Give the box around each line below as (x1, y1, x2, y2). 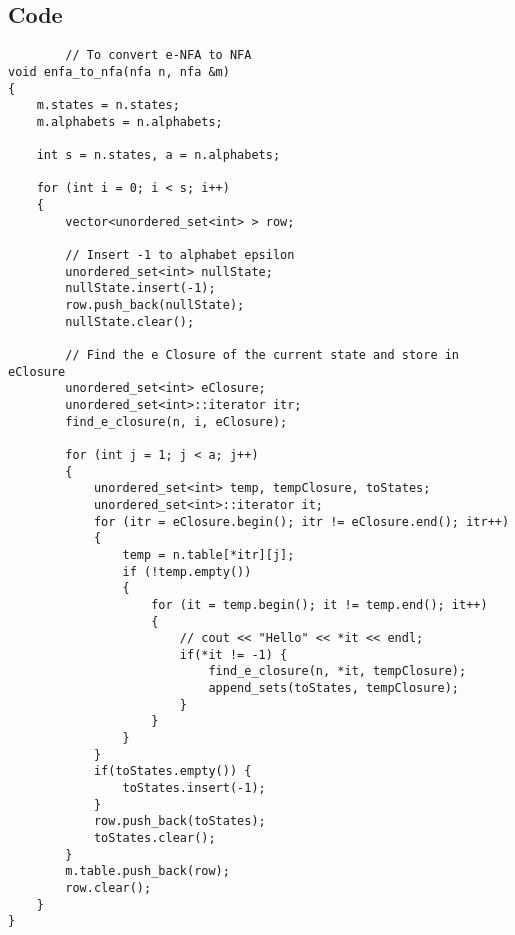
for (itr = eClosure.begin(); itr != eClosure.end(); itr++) (93, 514, 510, 529)
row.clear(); (65, 881, 152, 896)
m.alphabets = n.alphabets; (36, 114, 223, 129)
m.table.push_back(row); (65, 864, 230, 879)
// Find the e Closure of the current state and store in (65, 348, 460, 363)
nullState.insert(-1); (65, 281, 216, 296)
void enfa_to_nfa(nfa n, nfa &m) (8, 64, 230, 79)
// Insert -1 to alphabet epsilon (65, 248, 295, 263)
